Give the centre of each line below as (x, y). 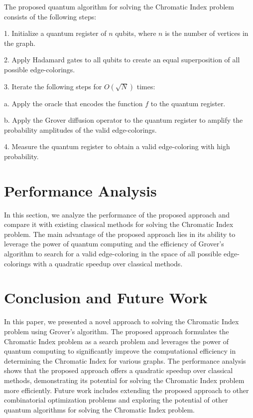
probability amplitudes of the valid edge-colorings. (80, 129)
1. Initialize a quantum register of (55, 33)
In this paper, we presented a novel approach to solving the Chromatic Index (122, 321)
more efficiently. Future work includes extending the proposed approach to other (126, 390)
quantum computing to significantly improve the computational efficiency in (120, 351)
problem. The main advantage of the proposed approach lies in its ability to (120, 234)
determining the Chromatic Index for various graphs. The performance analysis (125, 360)
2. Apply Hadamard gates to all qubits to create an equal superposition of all (122, 60)
